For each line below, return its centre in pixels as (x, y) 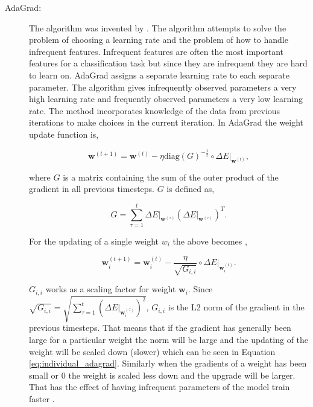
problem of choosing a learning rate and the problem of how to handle (159, 40)
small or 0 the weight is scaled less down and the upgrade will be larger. (162, 375)
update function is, (64, 134)
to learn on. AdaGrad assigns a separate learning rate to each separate (159, 75)
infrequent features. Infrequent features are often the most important (156, 51)
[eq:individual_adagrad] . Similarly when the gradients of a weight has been (168, 363)
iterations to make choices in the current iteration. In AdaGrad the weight (166, 122)
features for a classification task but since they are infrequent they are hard (168, 63)
